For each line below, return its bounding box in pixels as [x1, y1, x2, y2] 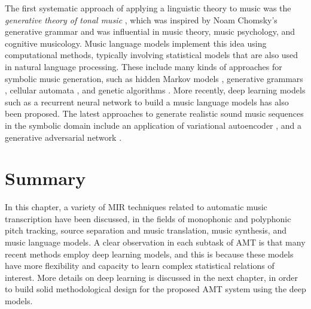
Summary [5, 166, 86, 190]
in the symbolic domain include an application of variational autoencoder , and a [5, 119, 302, 131]
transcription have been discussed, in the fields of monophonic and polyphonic [5, 212, 291, 225]
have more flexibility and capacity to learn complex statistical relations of [5, 259, 275, 272]
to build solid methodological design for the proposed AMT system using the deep [5, 283, 306, 295]
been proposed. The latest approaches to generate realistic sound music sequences [5, 107, 304, 120]
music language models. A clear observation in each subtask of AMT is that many [5, 236, 306, 249]
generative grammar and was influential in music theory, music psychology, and [5, 25, 295, 38]
